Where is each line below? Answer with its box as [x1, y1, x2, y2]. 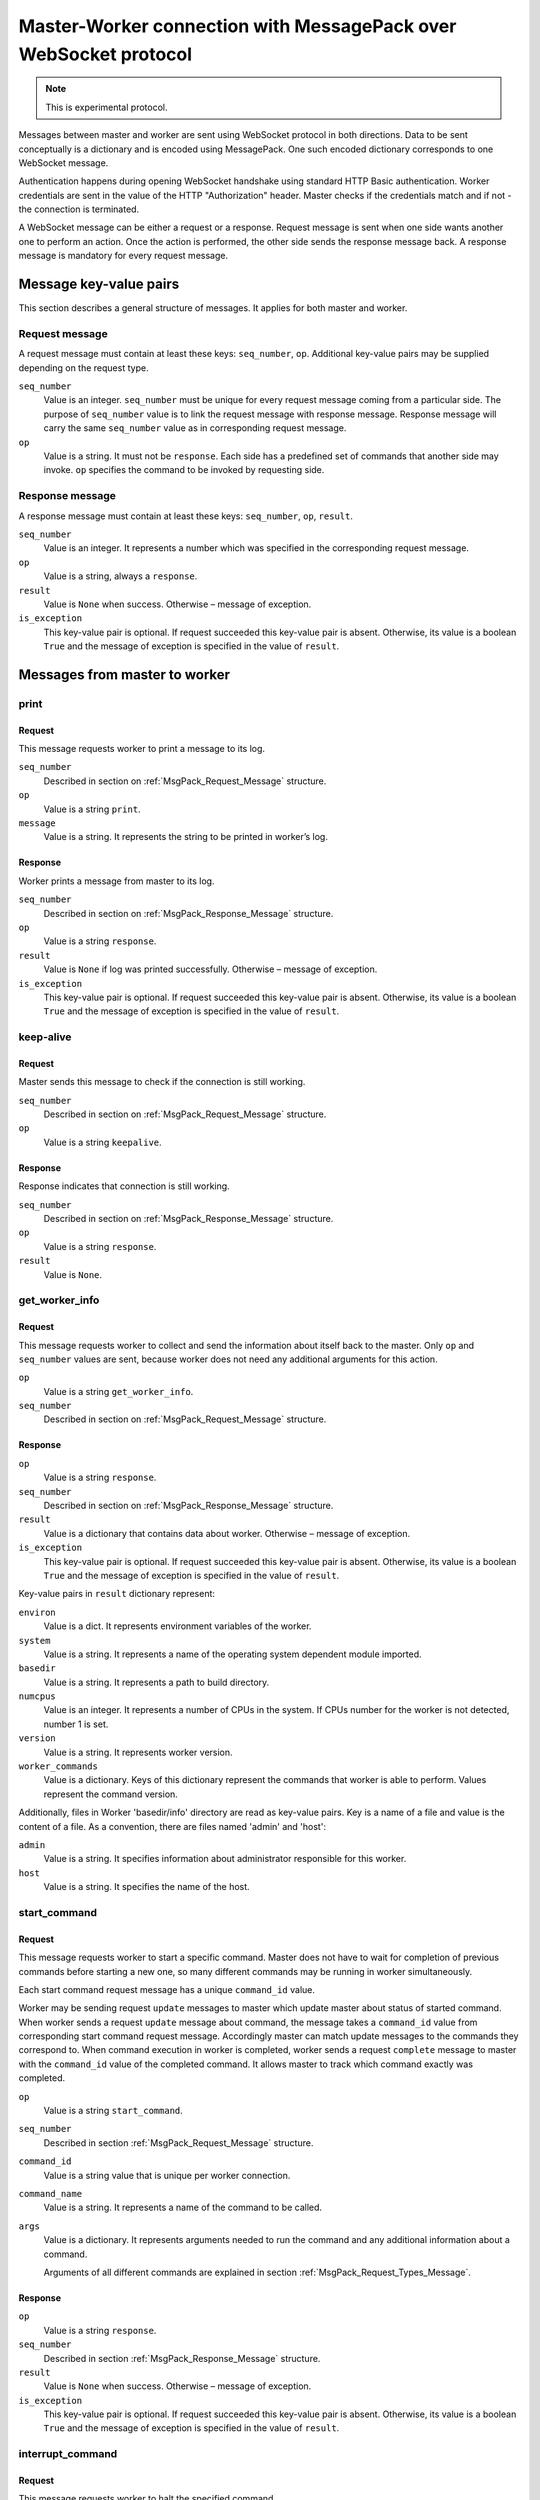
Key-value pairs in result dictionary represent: [18, 1588, 215, 1600]
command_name [18, 2188, 83, 2199]
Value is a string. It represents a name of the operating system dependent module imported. [43, 1648, 422, 1660]
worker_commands [18, 1761, 99, 1772]
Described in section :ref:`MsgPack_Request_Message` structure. [43, 2136, 314, 2149]
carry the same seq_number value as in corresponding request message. [43, 422, 347, 434]
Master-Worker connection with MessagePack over [18, 15, 457, 37]
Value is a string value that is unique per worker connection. [43, 2169, 291, 2181]
